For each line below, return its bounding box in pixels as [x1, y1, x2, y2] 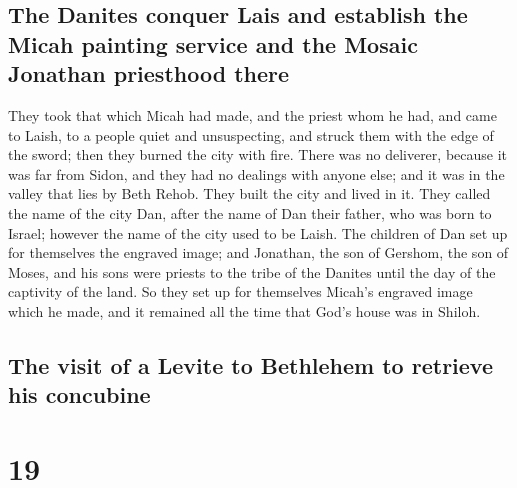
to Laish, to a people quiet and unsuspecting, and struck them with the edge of [8, 124, 494, 145]
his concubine [8, 379, 151, 410]
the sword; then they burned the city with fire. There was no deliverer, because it [8, 144, 507, 165]
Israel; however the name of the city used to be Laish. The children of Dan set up [8, 222, 508, 243]
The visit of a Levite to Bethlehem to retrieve [8, 349, 493, 380]
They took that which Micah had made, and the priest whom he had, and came [8, 104, 497, 125]
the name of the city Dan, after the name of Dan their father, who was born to [8, 202, 492, 223]
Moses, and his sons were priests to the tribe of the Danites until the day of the [8, 261, 496, 282]
